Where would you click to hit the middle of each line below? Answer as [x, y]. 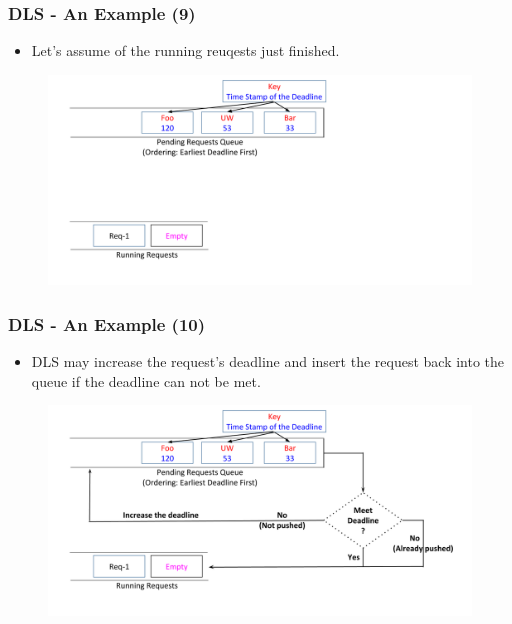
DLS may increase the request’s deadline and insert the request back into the [268, 360]
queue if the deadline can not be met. [146, 380]
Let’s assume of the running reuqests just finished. [185, 50]
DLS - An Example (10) [107, 323]
